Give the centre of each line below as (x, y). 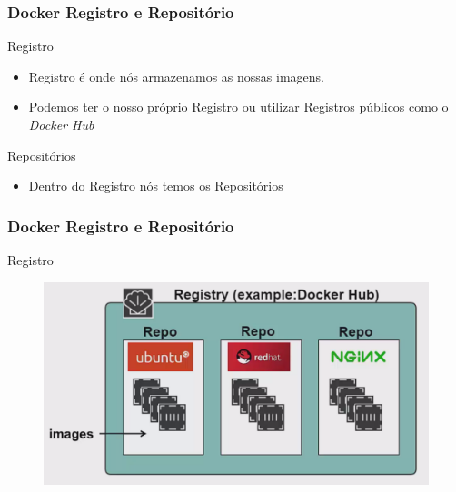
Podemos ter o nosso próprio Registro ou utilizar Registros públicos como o (238, 107)
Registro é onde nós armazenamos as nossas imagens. (176, 76)
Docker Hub (61, 124)
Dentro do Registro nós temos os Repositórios (156, 186)
